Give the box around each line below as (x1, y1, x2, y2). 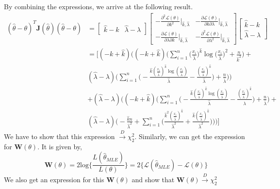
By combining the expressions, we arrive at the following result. (4, 1, 193, 11)
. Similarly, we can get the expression (134, 131, 245, 141)
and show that (132, 174, 175, 185)
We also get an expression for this (4, 174, 104, 185)
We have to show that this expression (4, 131, 115, 141)
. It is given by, (37, 141, 82, 151)
